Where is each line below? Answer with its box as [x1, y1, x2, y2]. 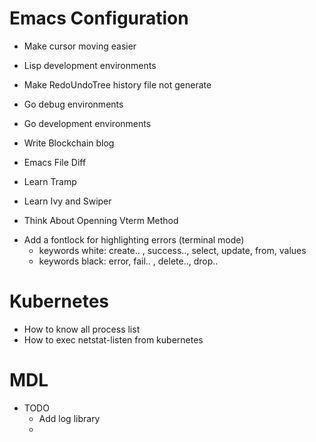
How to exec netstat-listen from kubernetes [23, 333, 204, 346]
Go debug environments [23, 98, 124, 110]
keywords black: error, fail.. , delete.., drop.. [38, 255, 219, 267]
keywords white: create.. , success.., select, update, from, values [38, 244, 307, 256]
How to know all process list [23, 323, 141, 335]
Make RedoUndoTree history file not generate [23, 78, 212, 91]
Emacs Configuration [9, 7, 189, 30]
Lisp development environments [23, 59, 157, 71]
